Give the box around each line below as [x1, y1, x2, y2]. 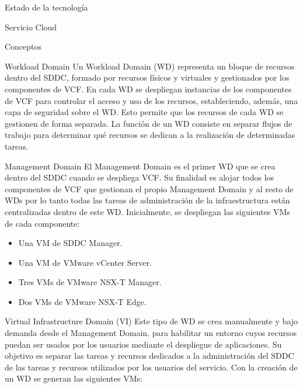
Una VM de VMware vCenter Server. [18, 256, 152, 268]
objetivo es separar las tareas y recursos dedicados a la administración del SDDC [5, 349, 294, 362]
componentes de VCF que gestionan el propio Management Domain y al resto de [5, 182, 294, 195]
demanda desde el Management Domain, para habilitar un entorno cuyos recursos [5, 327, 297, 339]
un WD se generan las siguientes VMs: [5, 372, 142, 384]
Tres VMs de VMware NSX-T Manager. [18, 276, 162, 288]
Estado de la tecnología [5, 1, 88, 13]
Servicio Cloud [5, 20, 57, 33]
